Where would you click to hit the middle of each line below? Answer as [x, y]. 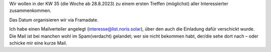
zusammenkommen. [30, 10]
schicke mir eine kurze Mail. [38, 43]
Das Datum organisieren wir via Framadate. [54, 19]
